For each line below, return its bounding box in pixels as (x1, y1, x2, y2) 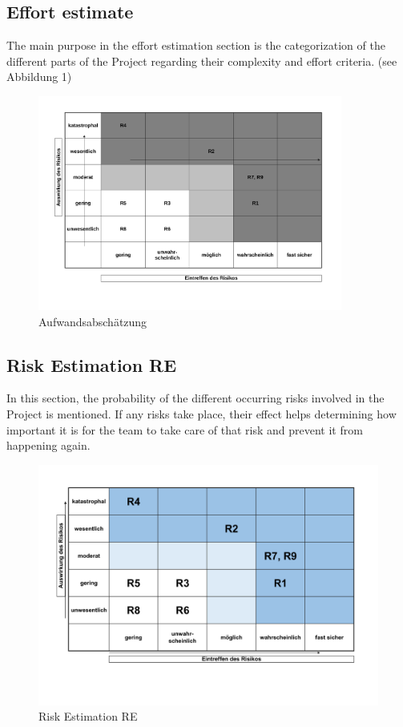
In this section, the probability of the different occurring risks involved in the (6, 390, 385, 406)
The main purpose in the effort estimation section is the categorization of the (6, 37, 385, 54)
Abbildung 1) (6, 68, 72, 85)
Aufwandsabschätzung (38, 313, 147, 329)
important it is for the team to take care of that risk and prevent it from (6, 421, 363, 438)
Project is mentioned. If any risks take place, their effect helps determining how (6, 406, 397, 422)
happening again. (6, 437, 91, 454)
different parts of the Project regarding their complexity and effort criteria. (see (6, 52, 397, 69)
